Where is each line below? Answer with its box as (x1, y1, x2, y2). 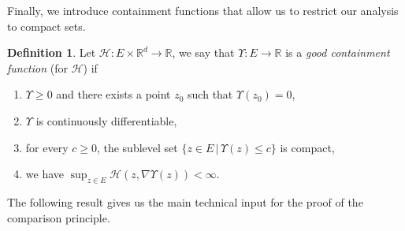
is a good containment (285, 44, 390, 61)
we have (25, 166, 64, 182)
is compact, (280, 139, 335, 155)
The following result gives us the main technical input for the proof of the (7, 193, 363, 210)
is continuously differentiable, (35, 112, 177, 129)
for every (25, 139, 69, 155)
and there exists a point (56, 86, 171, 102)
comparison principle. (7, 209, 110, 225)
